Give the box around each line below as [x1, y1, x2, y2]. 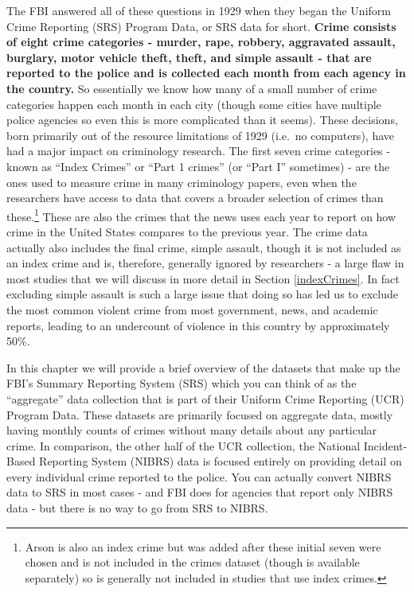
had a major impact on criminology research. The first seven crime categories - [6, 142, 390, 159]
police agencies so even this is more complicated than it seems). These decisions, [6, 111, 398, 128]
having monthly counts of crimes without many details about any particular [6, 422, 377, 438]
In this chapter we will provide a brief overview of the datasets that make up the [6, 359, 400, 376]
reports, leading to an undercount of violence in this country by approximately [6, 317, 390, 333]
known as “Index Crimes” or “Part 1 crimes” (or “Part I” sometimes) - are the [6, 158, 390, 174]
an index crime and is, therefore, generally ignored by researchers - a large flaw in [6, 255, 404, 271]
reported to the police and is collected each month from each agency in [6, 64, 406, 81]
